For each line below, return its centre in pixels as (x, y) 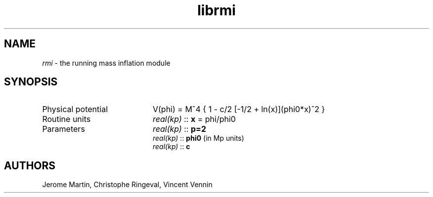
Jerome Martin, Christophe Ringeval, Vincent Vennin (127, 185)
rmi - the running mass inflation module (106, 63)
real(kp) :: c (172, 147)
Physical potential (75, 109)
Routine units (66, 119)
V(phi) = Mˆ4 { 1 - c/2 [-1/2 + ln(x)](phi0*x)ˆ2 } (239, 109)
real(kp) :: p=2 (179, 129)
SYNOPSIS (31, 82)
